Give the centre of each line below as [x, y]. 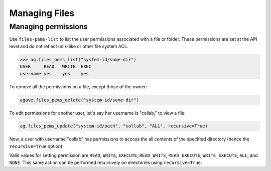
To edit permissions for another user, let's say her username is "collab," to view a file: [97, 113]
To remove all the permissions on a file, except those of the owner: [78, 87]
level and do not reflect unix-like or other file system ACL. [69, 46]
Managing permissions [48, 27]
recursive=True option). [36, 146]
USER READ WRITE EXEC [56, 67]
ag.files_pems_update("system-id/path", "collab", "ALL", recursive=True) [114, 126]
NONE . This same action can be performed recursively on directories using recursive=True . [106, 162]
